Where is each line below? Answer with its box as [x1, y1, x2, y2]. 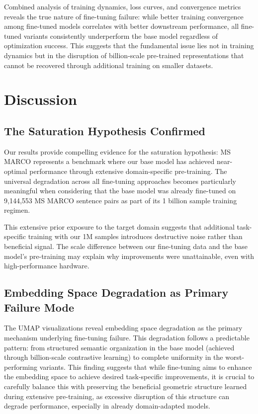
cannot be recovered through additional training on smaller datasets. [4, 60, 213, 70]
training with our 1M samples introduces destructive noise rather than [28, 231, 243, 242]
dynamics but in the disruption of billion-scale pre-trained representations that [4, 50, 244, 60]
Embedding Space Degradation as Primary [4, 285, 229, 300]
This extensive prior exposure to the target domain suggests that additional [4, 221, 235, 232]
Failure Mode [4, 299, 74, 315]
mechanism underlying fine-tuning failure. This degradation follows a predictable [4, 332, 250, 343]
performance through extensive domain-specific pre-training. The [29, 166, 227, 176]
